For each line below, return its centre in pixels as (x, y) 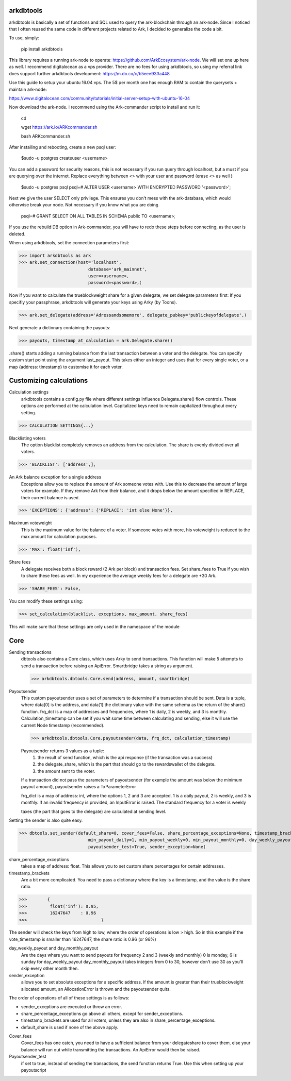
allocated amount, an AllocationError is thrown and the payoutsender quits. (96, 989)
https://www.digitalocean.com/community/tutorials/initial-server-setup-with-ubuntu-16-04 (99, 98)
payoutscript (34, 1070)
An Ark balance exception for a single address (55, 477)
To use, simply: (24, 38)
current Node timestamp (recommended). (63, 725)
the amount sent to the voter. (66, 771)
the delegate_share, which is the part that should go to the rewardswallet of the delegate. (127, 764)
